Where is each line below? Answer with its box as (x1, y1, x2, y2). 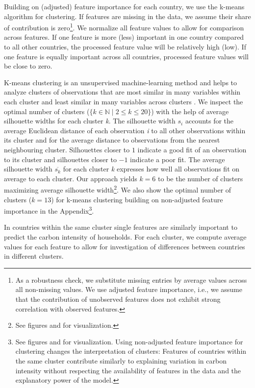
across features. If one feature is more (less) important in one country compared (4, 32, 244, 42)
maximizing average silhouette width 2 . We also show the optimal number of (4, 183, 231, 194)
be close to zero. (4, 61, 52, 71)
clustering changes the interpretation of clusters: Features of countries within (15, 346, 247, 356)
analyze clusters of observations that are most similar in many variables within (4, 87, 241, 97)
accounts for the (185, 116, 234, 126)
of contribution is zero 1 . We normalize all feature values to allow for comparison (4, 21, 244, 32)
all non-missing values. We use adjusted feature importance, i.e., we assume (15, 284, 242, 294)
